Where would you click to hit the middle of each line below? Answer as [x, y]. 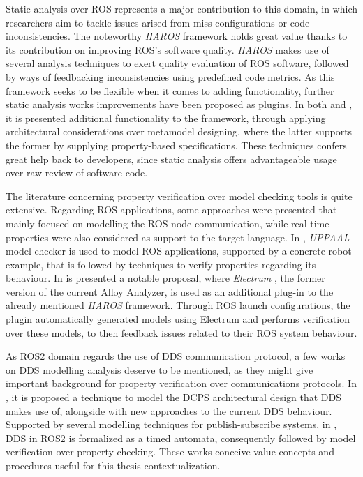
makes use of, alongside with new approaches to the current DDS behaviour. [169, 410]
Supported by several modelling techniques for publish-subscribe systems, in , [171, 424]
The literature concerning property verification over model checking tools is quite [179, 196]
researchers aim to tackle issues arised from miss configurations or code [158, 22]
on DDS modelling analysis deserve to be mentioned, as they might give [160, 369]
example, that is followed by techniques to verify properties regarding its [161, 264]
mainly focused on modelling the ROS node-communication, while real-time [168, 223]
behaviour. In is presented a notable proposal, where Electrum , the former [165, 278]
